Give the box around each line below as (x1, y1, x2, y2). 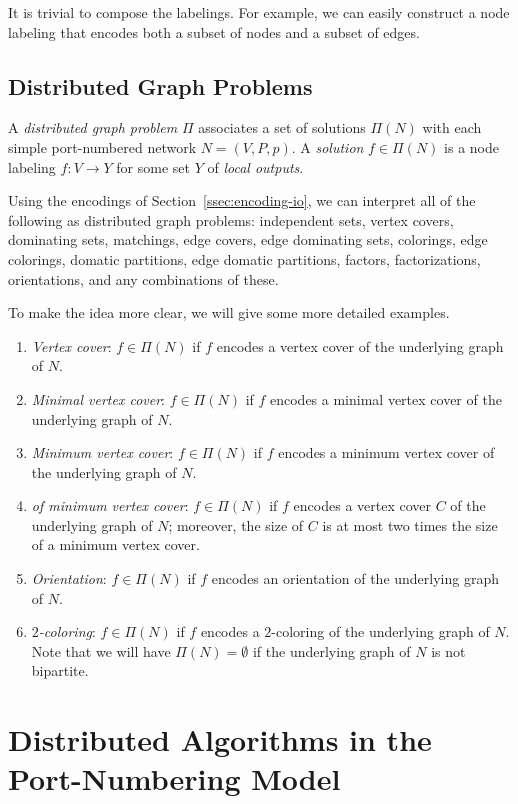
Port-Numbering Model (8, 758, 341, 799)
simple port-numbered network (8, 136, 197, 157)
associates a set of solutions (198, 117, 366, 138)
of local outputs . (207, 156, 304, 177)
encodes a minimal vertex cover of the (270, 388, 502, 409)
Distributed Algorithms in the (8, 719, 432, 760)
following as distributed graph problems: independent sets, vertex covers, (8, 209, 454, 230)
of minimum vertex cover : (31, 495, 189, 516)
